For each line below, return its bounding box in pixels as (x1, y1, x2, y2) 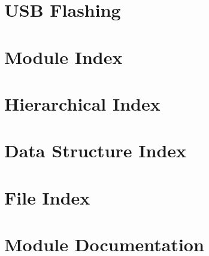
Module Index (4, 44, 123, 69)
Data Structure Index (4, 138, 187, 163)
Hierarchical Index (4, 91, 160, 115)
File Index (4, 185, 90, 209)
